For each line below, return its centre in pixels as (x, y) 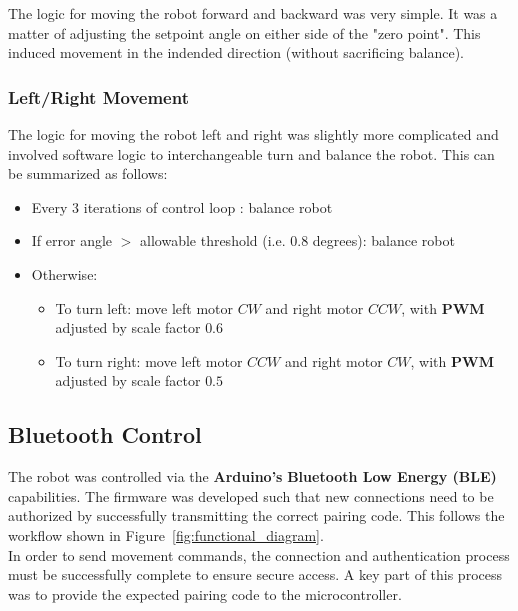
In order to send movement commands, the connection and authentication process (259, 554)
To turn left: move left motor (144, 307)
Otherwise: (64, 273)
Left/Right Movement (98, 96)
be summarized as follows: (88, 173)
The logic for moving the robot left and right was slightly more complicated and (253, 134)
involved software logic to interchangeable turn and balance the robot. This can (251, 153)
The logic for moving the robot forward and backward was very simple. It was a (253, 13)
